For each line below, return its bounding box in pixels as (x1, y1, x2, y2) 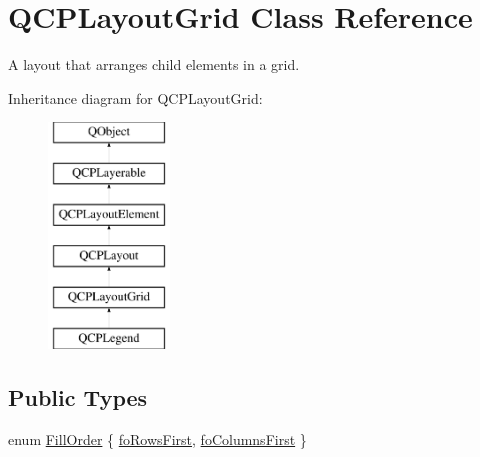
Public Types (8, 382, 148, 413)
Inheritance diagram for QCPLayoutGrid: (8, 87, 263, 108)
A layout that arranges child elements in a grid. (8, 54, 300, 75)
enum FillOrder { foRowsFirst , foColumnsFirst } (8, 428, 307, 449)
